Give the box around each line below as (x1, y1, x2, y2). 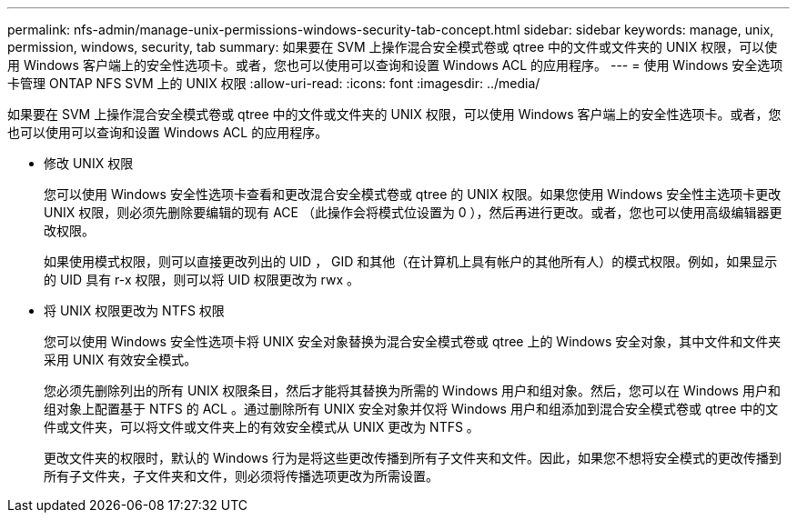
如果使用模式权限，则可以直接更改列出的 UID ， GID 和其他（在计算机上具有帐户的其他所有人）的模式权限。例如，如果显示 (44, 254, 778, 269)
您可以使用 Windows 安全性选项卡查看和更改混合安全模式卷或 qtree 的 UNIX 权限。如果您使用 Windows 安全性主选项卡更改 (44, 186, 782, 202)
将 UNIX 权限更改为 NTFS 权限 (44, 303, 225, 318)
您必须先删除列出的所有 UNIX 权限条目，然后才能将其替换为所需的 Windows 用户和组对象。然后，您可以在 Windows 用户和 (44, 383, 781, 398)
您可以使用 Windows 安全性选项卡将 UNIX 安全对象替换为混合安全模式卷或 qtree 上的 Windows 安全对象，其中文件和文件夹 (44, 334, 782, 349)
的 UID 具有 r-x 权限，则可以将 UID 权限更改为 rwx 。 (44, 272, 360, 287)
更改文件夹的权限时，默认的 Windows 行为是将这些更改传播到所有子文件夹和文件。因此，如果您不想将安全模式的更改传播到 (44, 450, 782, 465)
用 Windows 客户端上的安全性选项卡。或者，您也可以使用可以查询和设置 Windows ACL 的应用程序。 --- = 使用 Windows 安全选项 (7, 57, 783, 73)
